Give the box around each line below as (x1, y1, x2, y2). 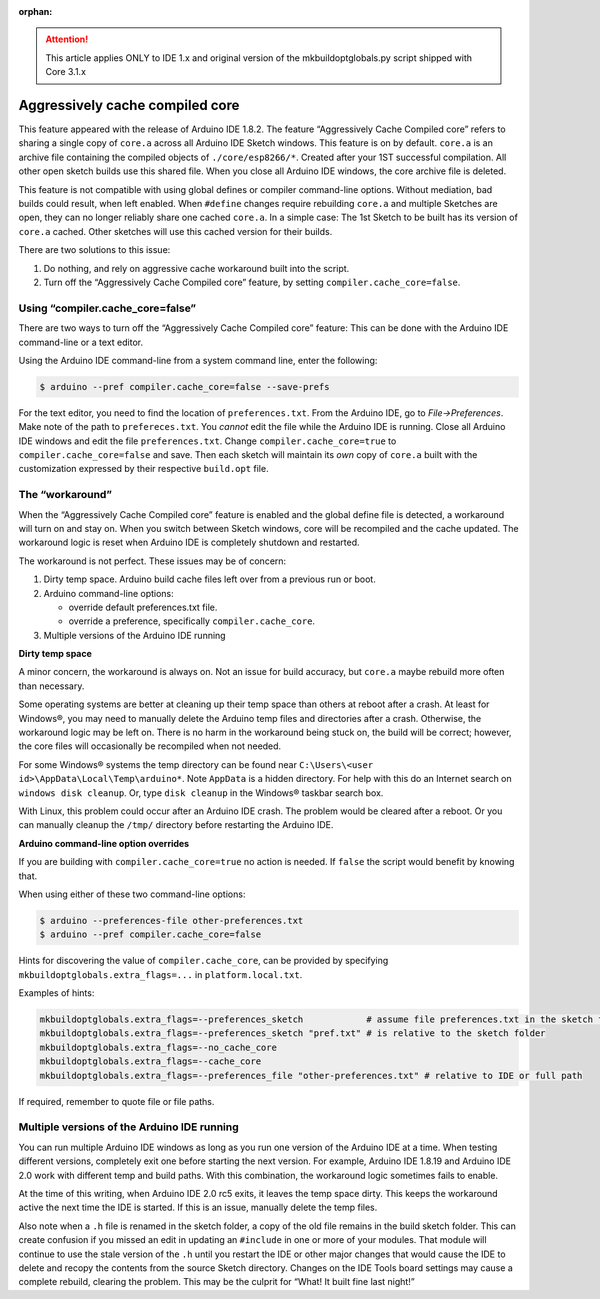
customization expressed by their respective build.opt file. (18, 463, 269, 475)
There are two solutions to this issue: (18, 244, 171, 256)
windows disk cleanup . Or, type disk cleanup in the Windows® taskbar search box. (18, 786, 384, 799)
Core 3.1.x (45, 66, 87, 78)
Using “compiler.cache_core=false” (18, 301, 197, 315)
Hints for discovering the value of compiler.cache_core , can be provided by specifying (18, 955, 389, 967)
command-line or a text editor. (18, 336, 144, 348)
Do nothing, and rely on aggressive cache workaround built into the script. (43, 262, 350, 274)
